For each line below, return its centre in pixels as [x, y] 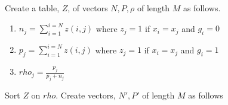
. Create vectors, [86, 95]
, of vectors [88, 8]
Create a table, [32, 8]
